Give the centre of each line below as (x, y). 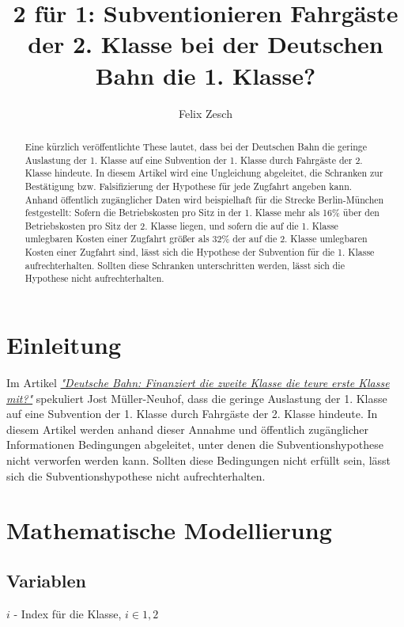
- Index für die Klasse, (68, 613)
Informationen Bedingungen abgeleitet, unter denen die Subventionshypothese (195, 445)
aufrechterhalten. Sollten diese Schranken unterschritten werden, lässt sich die (185, 265)
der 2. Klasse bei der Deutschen (206, 44)
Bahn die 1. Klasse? (206, 75)
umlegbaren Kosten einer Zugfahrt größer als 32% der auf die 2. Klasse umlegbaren (196, 239)
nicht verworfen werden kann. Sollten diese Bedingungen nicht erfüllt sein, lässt (199, 460)
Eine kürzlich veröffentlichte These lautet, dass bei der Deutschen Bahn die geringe (196, 146)
